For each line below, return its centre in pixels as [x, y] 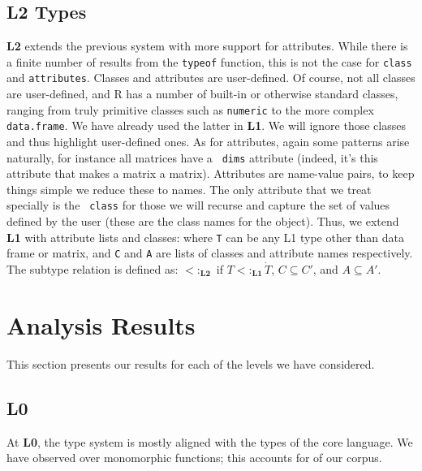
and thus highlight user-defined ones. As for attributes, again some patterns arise [208, 142]
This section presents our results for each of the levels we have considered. [191, 363]
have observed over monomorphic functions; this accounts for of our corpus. [194, 458]
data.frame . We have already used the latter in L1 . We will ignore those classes [206, 125]
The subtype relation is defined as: [93, 269]
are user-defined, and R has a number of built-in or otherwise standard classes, [202, 94]
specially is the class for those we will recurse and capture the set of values [198, 205]
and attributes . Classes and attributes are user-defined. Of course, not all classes [211, 78]
